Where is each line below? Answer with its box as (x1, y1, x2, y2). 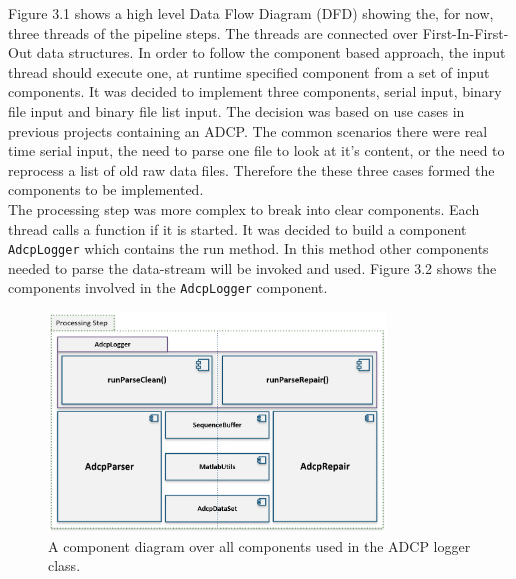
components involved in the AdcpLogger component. (8, 277, 328, 298)
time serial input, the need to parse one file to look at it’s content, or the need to (8, 140, 505, 161)
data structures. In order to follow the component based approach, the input (36, 42, 506, 63)
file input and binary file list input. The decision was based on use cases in (8, 100, 465, 121)
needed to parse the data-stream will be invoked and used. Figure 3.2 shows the (8, 257, 497, 278)
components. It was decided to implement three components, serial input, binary (8, 81, 502, 102)
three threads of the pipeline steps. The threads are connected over (8, 22, 418, 43)
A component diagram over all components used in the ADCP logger (48, 535, 471, 556)
